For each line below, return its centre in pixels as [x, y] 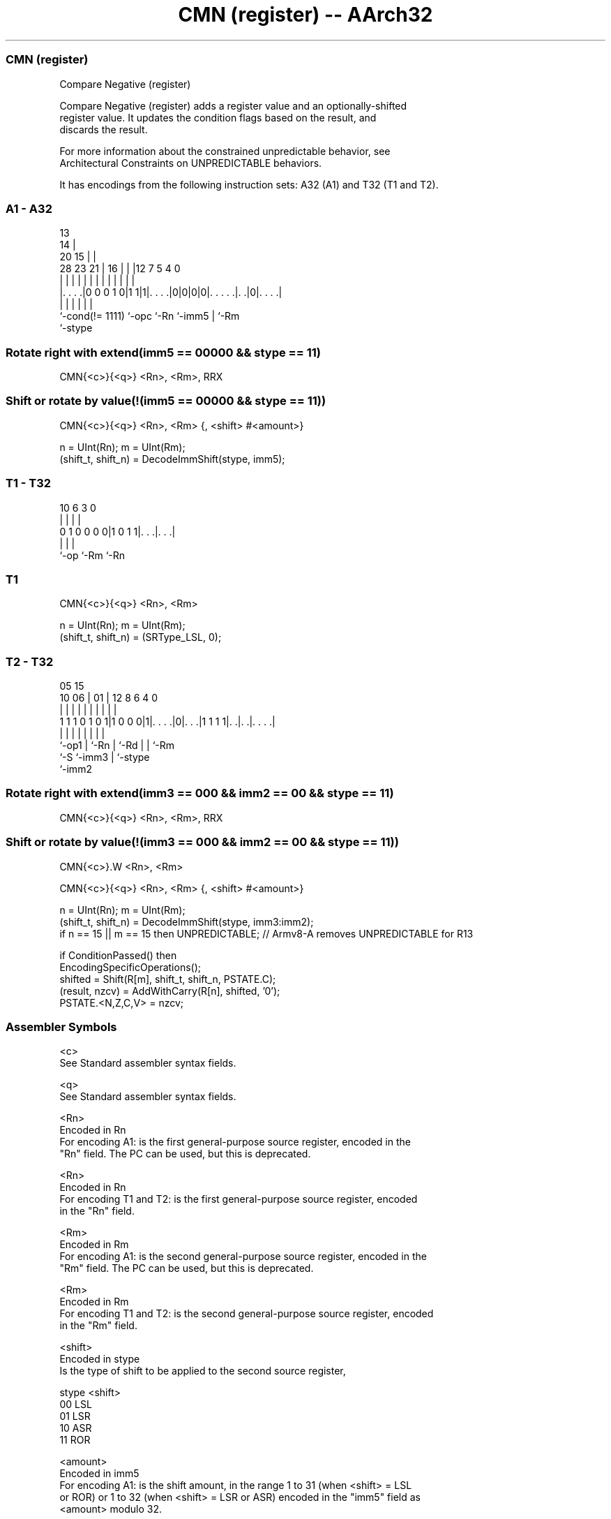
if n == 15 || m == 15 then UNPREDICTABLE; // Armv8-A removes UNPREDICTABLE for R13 [266, 933]
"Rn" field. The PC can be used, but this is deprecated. [185, 1154]
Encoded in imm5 [99, 1474]
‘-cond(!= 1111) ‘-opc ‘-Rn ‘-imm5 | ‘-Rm [150, 316]
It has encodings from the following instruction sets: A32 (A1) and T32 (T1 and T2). [249, 184]
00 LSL [76, 1405]
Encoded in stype [100, 1359]
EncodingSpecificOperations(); [130, 967]
